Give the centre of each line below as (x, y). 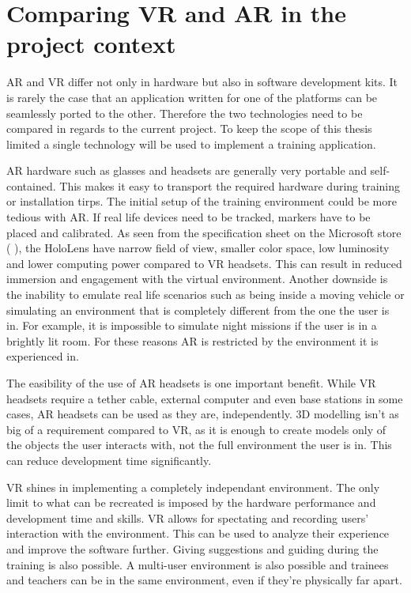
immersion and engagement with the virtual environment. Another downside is (197, 279)
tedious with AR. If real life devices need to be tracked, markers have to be (189, 217)
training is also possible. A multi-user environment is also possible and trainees (198, 564)
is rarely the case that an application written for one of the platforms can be (192, 97)
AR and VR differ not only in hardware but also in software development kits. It (202, 82)
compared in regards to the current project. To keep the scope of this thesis (189, 128)
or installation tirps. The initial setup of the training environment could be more (202, 201)
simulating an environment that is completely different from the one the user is (198, 310)
